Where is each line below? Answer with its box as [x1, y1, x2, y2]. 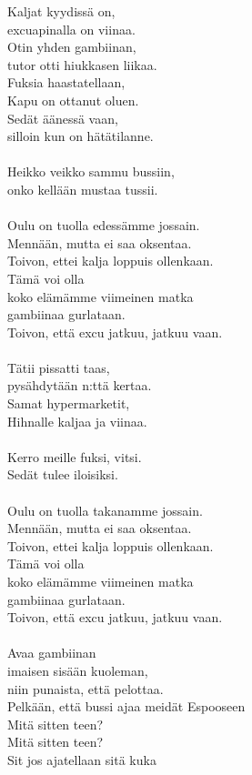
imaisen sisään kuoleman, [7, 660, 148, 679]
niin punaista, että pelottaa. [7, 679, 164, 698]
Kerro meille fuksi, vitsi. [7, 447, 142, 466]
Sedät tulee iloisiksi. [7, 465, 118, 484]
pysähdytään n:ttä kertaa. [7, 376, 152, 395]
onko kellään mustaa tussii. [7, 179, 158, 198]
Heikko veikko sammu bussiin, [7, 162, 175, 181]
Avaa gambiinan [7, 643, 96, 662]
